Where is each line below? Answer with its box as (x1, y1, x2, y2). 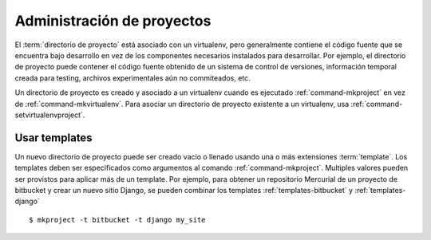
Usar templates (14, 131, 93, 144)
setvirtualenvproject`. (14, 110, 85, 120)
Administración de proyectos (14, 12, 212, 30)
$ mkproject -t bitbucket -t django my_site (29, 215, 207, 224)
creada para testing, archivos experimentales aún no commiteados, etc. (14, 73, 251, 83)
